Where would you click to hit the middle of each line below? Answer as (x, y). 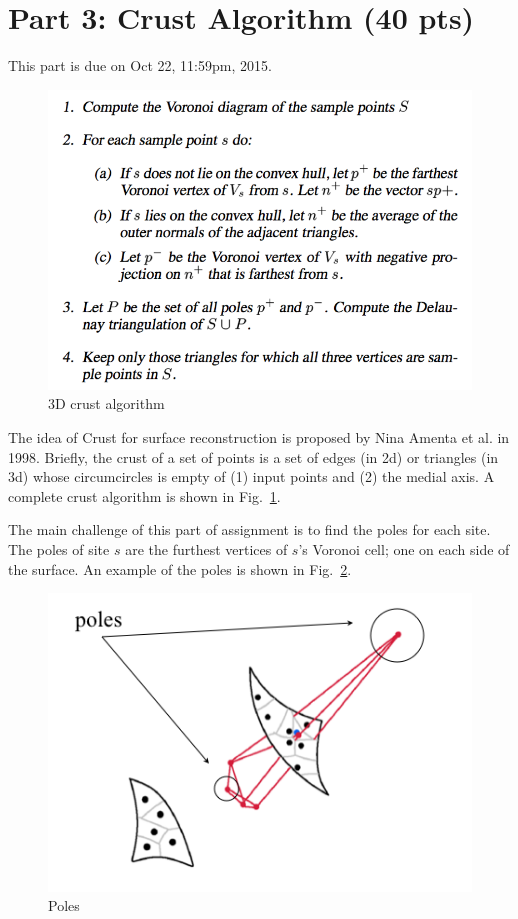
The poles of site (59, 548)
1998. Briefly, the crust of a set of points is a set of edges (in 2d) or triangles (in (253, 456)
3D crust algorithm (106, 403)
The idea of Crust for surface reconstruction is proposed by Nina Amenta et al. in (259, 436)
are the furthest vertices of (206, 548)
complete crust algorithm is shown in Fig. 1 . (144, 495)
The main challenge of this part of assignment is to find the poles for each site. (249, 529)
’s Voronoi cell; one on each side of (404, 548)
